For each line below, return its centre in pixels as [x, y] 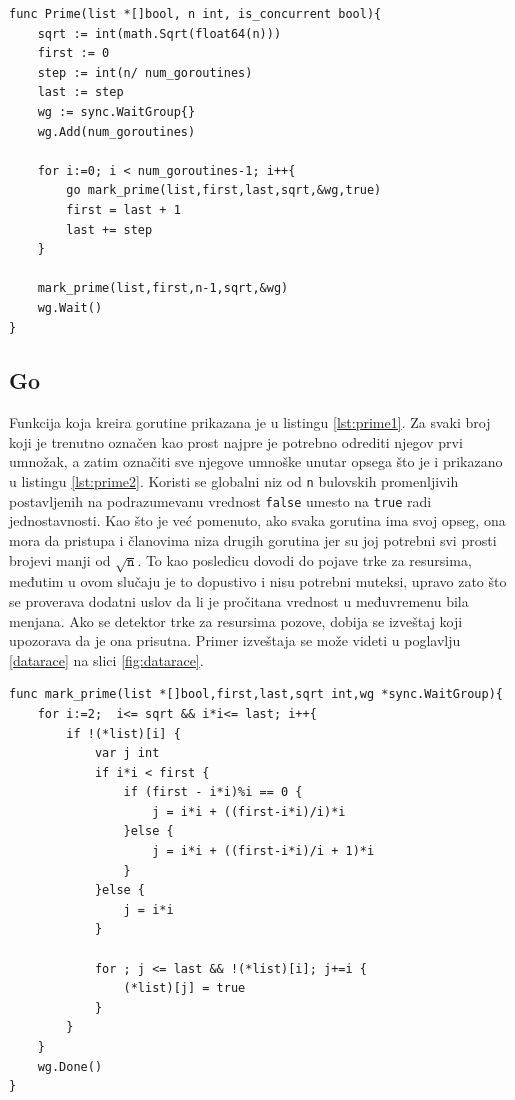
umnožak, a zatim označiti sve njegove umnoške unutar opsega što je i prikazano [256, 461]
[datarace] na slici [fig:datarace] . [106, 659]
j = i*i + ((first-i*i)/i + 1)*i [263, 851]
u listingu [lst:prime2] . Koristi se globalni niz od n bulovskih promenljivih [234, 481]
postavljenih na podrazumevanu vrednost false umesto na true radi [220, 500]
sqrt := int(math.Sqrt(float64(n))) [159, 33]
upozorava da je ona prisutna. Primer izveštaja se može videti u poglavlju [235, 640]
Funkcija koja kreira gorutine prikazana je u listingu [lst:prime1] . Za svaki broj [250, 422]
